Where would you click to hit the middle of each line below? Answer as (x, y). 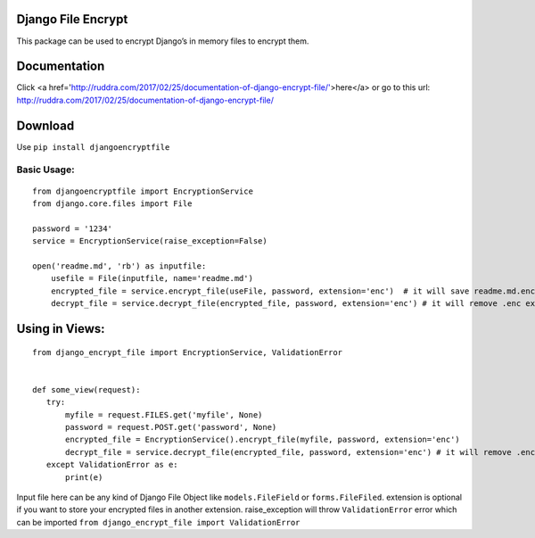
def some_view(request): (86, 389)
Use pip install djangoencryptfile (93, 146)
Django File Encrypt (72, 19)
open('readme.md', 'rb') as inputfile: (119, 266)
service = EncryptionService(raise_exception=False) (150, 241)
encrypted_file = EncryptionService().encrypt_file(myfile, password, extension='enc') (263, 440)
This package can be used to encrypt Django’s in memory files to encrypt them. (163, 41)
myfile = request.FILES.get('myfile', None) (164, 414)
